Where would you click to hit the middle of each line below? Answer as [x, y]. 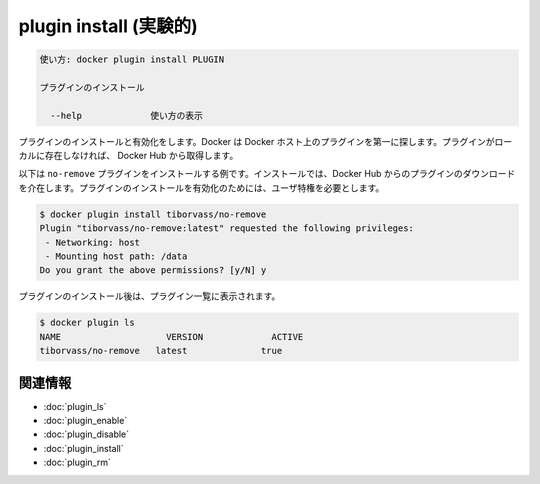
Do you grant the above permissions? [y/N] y [153, 270]
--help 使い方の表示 [127, 115]
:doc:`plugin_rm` [77, 462]
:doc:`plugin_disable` [86, 434]
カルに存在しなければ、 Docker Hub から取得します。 [128, 156]
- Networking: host [92, 242]
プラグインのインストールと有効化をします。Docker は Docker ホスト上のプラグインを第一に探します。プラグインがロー [265, 141]
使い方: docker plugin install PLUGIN [132, 59]
